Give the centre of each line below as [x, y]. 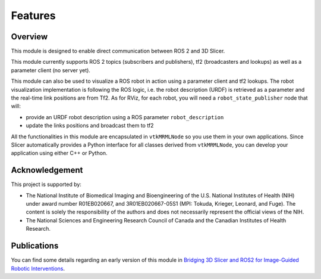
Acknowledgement [47, 170]
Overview [29, 37]
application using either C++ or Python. [59, 153]
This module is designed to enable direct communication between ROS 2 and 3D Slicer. [118, 51]
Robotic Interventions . [38, 268]
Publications [35, 246]
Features [33, 15]
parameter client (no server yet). [51, 70]
